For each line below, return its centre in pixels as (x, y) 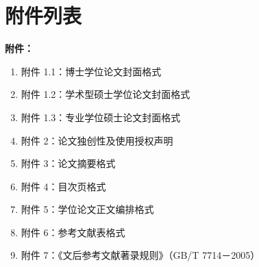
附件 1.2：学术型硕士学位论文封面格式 (106, 94)
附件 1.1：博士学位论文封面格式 (91, 71)
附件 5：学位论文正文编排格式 (87, 209)
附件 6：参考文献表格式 (73, 232)
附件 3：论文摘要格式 (68, 163)
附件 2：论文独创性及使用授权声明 (97, 140)
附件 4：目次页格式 (63, 186)
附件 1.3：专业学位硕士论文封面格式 (101, 117)
